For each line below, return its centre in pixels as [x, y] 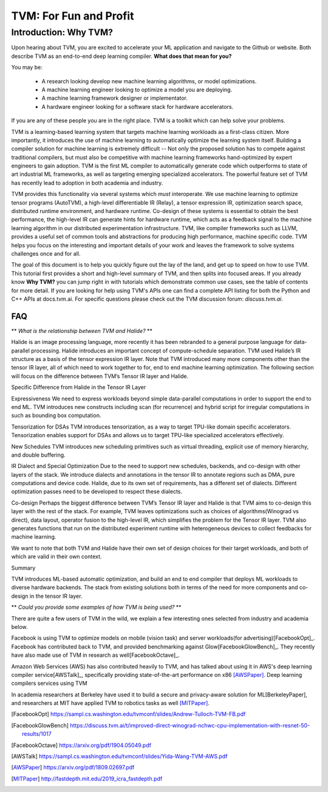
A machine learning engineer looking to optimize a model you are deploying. [137, 89]
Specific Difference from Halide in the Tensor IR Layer [79, 387]
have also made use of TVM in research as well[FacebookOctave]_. [96, 655]
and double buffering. [39, 455]
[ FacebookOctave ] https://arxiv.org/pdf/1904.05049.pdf [81, 745]
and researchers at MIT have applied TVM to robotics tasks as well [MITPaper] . [110, 703]
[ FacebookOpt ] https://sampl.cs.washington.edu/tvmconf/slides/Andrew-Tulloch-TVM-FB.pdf [128, 714]
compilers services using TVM [49, 683]
